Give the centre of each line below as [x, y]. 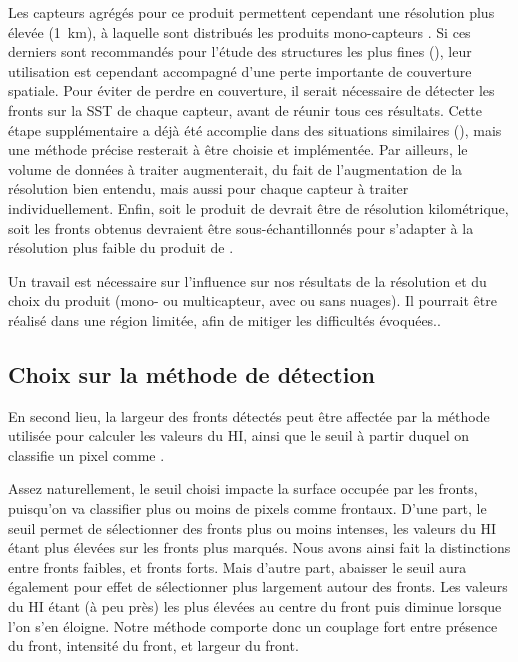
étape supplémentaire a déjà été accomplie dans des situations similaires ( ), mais [255, 129]
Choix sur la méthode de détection [191, 373]
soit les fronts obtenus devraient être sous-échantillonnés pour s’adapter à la [241, 227]
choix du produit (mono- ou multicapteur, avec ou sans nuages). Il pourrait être [252, 300]
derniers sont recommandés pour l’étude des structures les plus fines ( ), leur [240, 51]
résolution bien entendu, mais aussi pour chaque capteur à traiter [208, 188]
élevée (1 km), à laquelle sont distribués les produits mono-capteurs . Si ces [239, 31]
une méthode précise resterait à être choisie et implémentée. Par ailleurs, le [238, 149]
